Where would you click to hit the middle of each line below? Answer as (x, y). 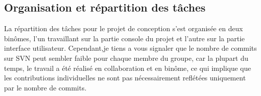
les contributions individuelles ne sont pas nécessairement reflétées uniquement (125, 78)
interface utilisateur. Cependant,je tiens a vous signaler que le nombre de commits (130, 48)
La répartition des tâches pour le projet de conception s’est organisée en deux (123, 28)
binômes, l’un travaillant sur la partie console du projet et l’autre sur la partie (124, 38)
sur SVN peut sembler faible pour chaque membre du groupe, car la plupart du (126, 58)
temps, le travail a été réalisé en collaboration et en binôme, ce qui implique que (128, 68)
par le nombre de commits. (45, 87)
